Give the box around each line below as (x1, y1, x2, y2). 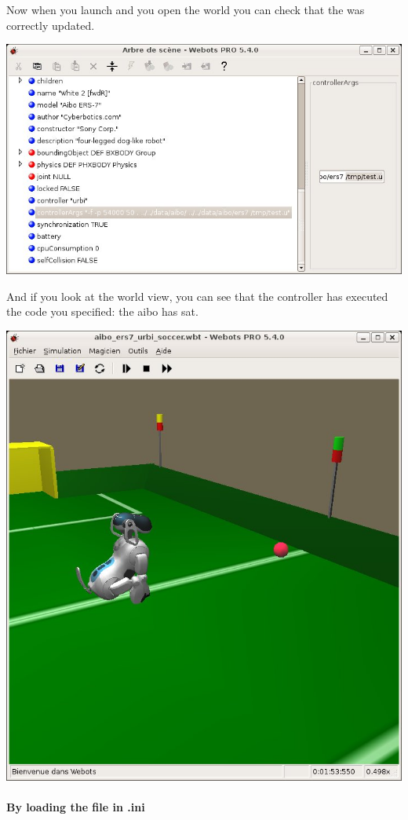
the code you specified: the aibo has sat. (6, 303, 199, 320)
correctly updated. (6, 16, 95, 33)
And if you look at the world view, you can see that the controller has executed (6, 287, 388, 304)
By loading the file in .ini (6, 798, 145, 815)
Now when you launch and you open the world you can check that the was (6, 2, 365, 17)
